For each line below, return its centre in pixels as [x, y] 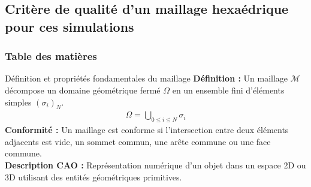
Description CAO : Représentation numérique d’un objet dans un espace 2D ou [155, 165]
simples [18, 102]
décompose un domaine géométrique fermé [83, 90]
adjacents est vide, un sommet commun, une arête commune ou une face [138, 141]
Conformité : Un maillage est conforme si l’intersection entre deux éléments [147, 130]
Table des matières [51, 56]
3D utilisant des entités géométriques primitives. [93, 177]
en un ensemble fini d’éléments [228, 90]
